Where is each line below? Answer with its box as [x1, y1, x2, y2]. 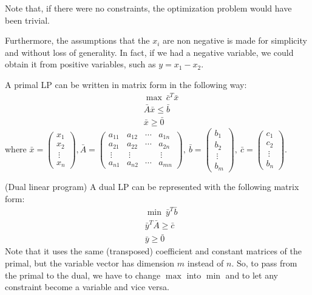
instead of [187, 256, 224, 269]
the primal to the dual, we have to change [5, 268, 161, 281]
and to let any [225, 268, 278, 281]
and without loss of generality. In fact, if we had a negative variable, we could [5, 46, 294, 58]
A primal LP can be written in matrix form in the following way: [5, 78, 247, 90]
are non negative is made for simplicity [163, 34, 307, 47]
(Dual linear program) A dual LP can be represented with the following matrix [5, 180, 299, 193]
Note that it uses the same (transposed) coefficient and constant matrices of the [5, 245, 302, 257]
